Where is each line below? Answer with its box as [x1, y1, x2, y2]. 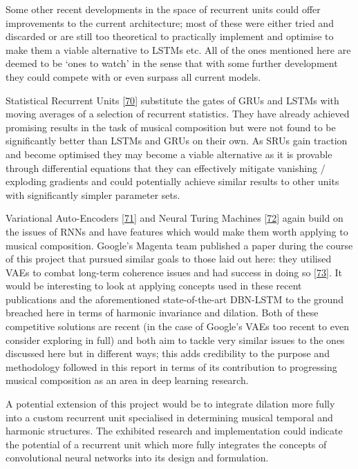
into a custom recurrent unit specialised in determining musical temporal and [6, 410, 333, 424]
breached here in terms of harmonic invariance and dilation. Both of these [6, 305, 319, 320]
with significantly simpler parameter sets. [6, 187, 180, 202]
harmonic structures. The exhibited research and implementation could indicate [6, 423, 343, 438]
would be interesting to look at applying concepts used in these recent [6, 278, 302, 293]
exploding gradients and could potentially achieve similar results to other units [6, 174, 339, 189]
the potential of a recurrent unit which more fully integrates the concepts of [6, 437, 327, 451]
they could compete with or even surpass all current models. [6, 69, 261, 84]
